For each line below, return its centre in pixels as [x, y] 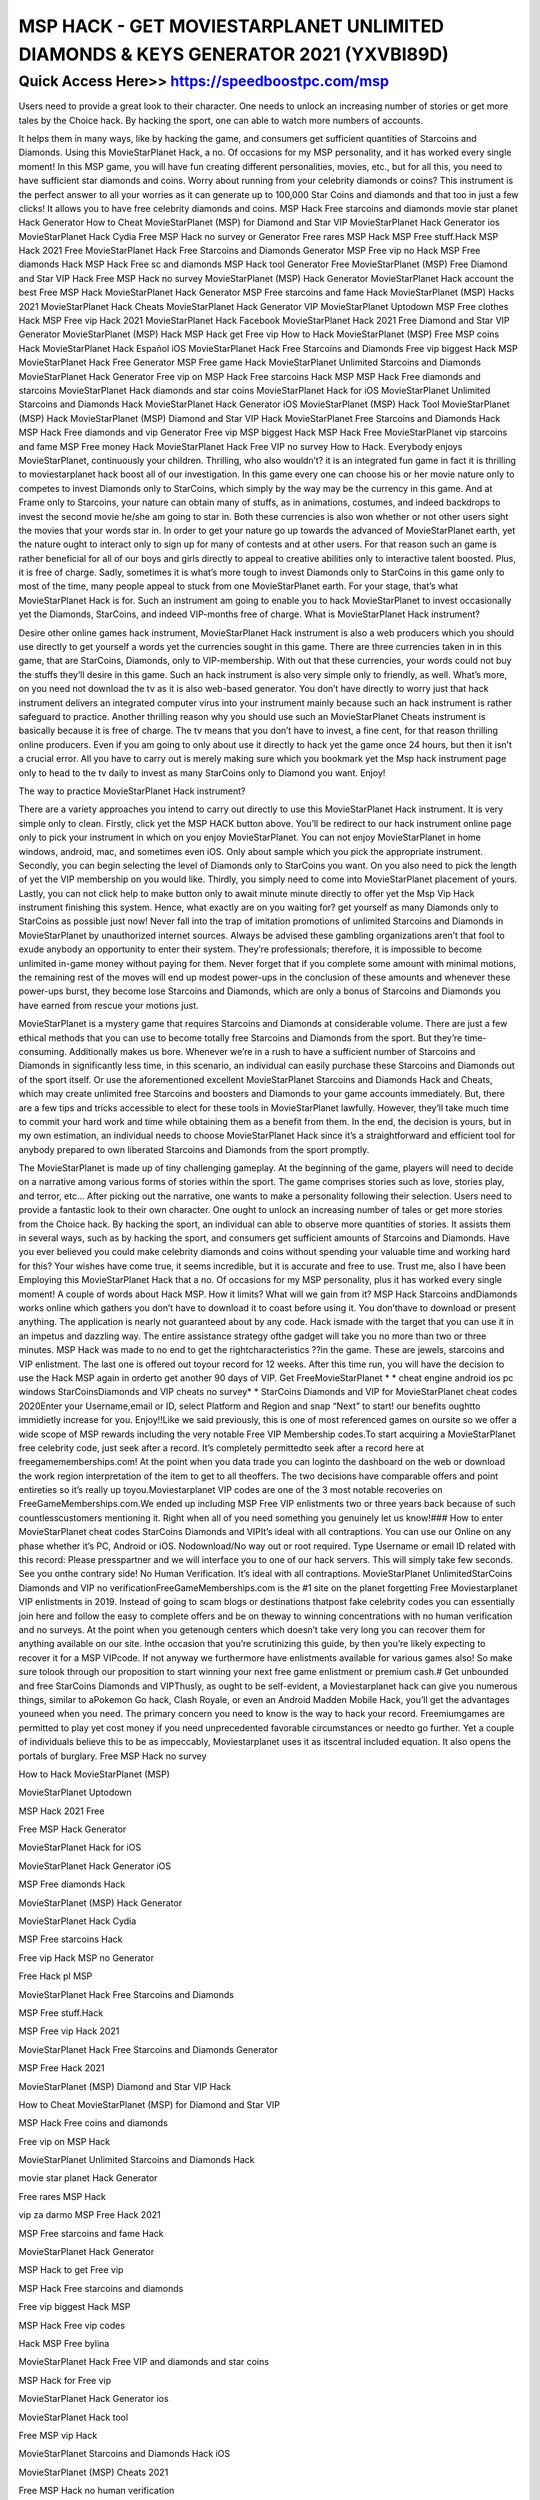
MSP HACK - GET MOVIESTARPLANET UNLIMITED [231, 26]
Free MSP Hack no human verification [96, 2491]
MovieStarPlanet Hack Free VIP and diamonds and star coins [144, 2362]
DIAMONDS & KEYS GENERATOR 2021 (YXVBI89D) [233, 54]
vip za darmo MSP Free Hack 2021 [89, 2215]
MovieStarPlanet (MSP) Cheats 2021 [93, 2472]
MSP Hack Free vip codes [71, 2325]
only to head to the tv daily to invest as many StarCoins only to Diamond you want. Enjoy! [202, 772]
